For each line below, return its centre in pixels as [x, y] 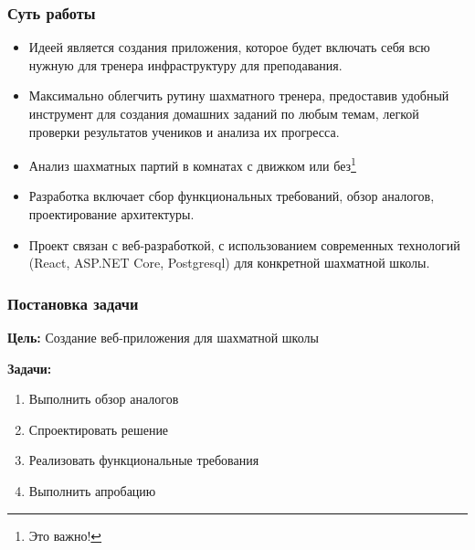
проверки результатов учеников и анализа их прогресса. [184, 131]
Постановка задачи [73, 303]
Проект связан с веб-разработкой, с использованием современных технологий [244, 244]
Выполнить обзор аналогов [104, 399]
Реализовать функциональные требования [144, 460]
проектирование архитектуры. [111, 214]
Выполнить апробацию [92, 491]
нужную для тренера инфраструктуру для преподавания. [185, 64]
